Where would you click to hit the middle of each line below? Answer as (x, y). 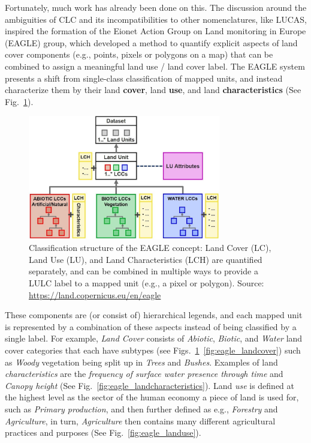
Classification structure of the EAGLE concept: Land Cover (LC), (150, 248)
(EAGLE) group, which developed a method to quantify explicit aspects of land (151, 42)
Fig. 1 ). (19, 101)
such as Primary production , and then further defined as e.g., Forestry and (141, 409)
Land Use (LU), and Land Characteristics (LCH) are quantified (146, 259)
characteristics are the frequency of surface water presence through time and (144, 374)
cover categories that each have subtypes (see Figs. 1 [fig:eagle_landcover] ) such (153, 350)
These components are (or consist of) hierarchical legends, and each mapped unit (154, 315)
